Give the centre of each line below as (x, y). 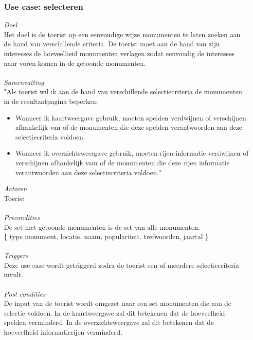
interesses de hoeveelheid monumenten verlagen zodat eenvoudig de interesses (119, 53)
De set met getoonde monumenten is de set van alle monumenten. (102, 227)
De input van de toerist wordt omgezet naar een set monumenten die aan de (118, 303)
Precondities (22, 217)
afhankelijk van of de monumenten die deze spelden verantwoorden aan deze (129, 127)
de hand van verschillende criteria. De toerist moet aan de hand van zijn (112, 44)
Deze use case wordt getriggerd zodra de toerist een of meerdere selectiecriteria (122, 265)
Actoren (16, 189)
